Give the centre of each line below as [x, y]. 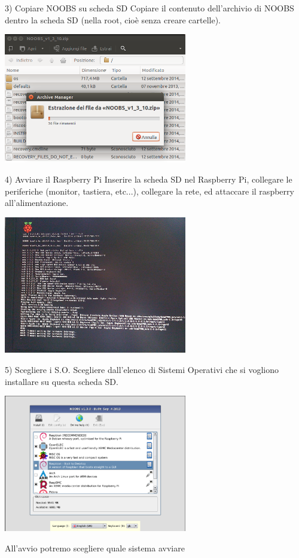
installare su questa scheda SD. [62, 381]
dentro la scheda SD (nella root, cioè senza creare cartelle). [113, 19]
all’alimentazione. [37, 203]
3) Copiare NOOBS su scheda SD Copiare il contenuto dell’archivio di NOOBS [149, 8]
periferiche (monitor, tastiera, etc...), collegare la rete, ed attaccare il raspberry [149, 191]
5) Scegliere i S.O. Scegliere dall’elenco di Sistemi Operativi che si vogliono [142, 370]
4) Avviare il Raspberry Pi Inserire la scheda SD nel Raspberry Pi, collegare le [149, 179]
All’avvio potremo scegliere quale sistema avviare [95, 548]
